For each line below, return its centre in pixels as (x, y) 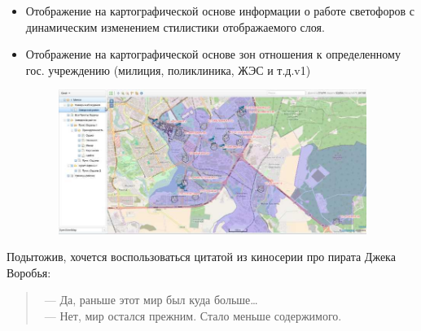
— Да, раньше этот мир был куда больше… (151, 300)
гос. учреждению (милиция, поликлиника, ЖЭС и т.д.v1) (168, 70)
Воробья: (29, 272)
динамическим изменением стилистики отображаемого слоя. (175, 26)
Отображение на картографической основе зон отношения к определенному (213, 54)
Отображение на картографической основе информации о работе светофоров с (220, 11)
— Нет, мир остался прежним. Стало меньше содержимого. (193, 315)
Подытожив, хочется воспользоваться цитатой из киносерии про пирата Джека (201, 257)
